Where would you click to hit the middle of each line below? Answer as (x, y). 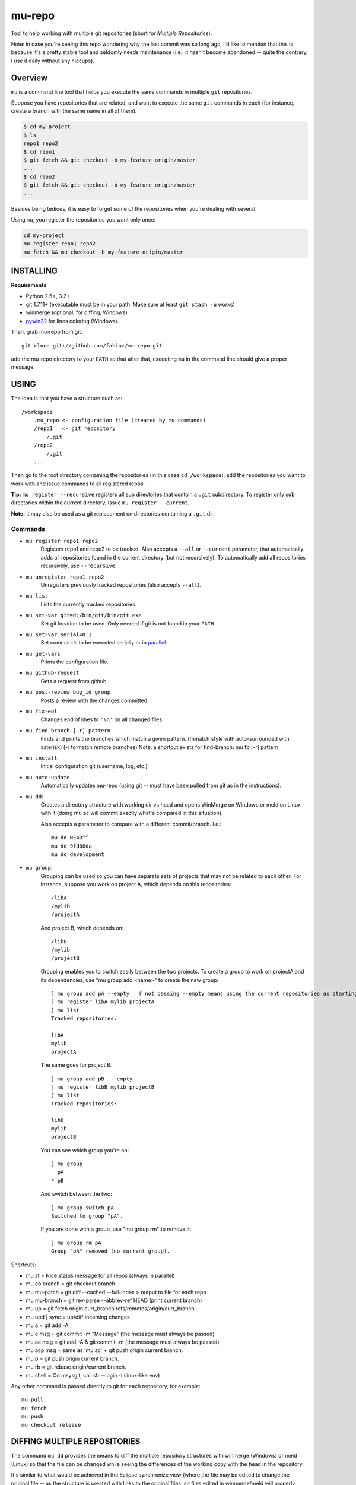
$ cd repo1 (39, 152)
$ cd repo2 (39, 176)
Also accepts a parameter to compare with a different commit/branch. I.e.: (131, 824)
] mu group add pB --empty (92, 1079)
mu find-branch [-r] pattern (68, 730)
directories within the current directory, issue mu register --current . (100, 503)
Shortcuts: (24, 1265)
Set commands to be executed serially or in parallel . (104, 643)
